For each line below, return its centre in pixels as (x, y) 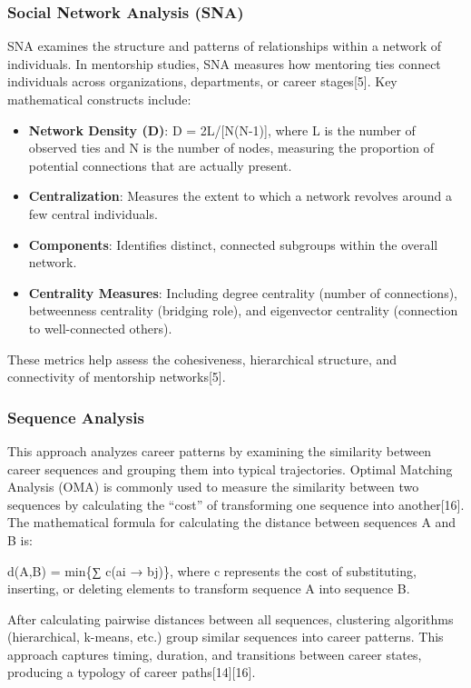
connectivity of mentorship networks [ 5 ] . (117, 377)
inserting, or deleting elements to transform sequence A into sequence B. (209, 588)
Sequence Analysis (76, 417)
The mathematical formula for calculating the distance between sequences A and (232, 522)
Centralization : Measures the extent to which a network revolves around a (240, 196)
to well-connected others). (100, 328)
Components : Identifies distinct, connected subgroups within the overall (233, 244)
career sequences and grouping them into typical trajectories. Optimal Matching (230, 469)
